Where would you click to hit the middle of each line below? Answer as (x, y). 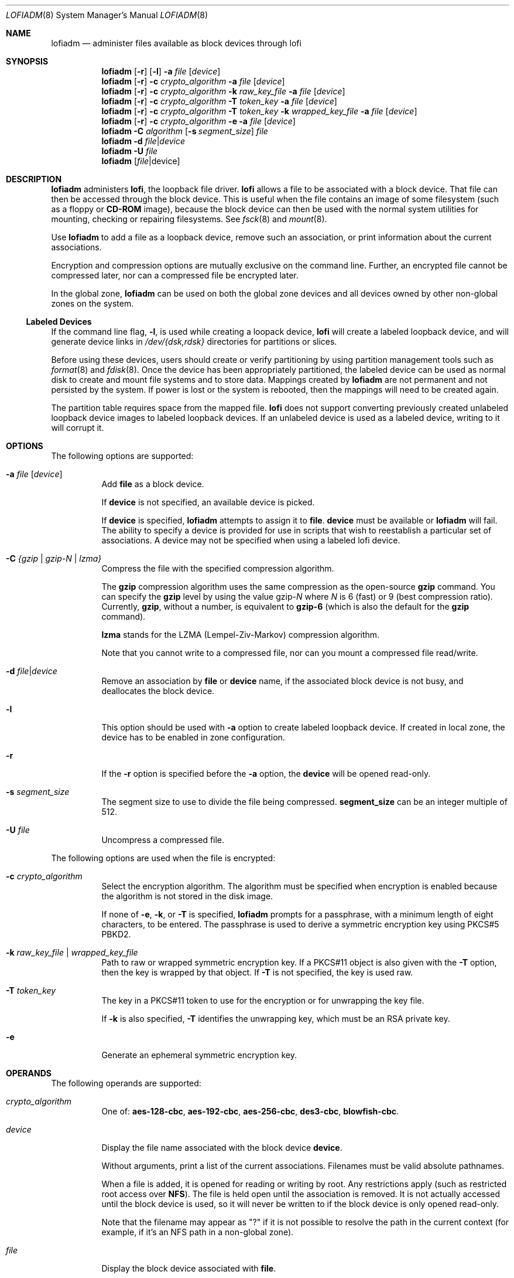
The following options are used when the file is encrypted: (163, 858)
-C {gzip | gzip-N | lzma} (54, 558)
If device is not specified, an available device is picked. (208, 502)
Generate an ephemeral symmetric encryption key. (199, 1055)
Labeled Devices (59, 322)
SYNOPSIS (27, 61)
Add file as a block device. (153, 484)
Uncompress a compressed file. (163, 840)
